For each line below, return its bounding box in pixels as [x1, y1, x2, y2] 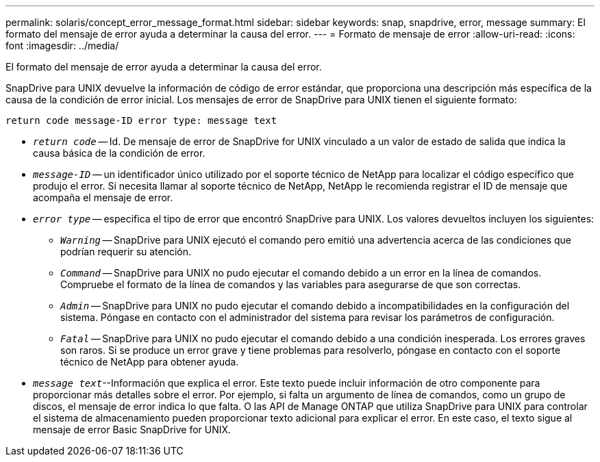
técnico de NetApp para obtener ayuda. [60, 356, 239, 368]
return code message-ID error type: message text [5, 115, 277, 126]
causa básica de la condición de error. [33, 147, 205, 159]
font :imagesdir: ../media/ [5, 40, 119, 51]
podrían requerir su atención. [60, 246, 192, 257]
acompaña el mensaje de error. [33, 192, 173, 203]
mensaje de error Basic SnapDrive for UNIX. [33, 424, 232, 435]
